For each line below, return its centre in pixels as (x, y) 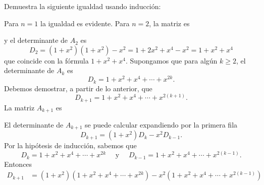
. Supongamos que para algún (171, 60)
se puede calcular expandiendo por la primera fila (161, 125)
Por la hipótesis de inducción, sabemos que (70, 145)
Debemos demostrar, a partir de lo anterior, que (78, 88)
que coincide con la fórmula (46, 60)
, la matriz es (169, 23)
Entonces (18, 164)
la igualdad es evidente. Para (85, 23)
